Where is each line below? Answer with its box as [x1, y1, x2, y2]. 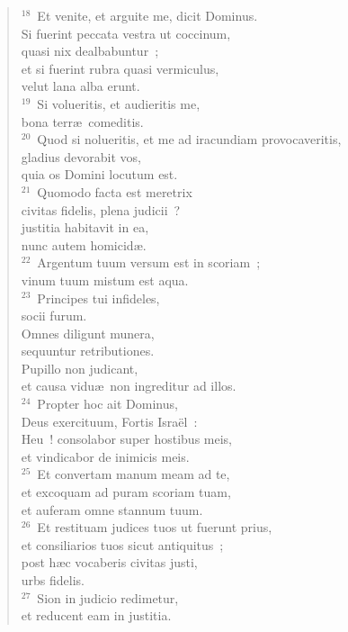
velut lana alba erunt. [21, 77, 140, 95]
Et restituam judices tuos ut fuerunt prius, [37, 518, 272, 537]
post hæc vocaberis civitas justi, [21, 553, 198, 572]
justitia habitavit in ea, [21, 218, 149, 237]
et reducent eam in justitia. [21, 606, 172, 625]
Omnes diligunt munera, [21, 323, 155, 342]
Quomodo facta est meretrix [37, 182, 192, 201]
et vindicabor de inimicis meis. [21, 447, 190, 465]
